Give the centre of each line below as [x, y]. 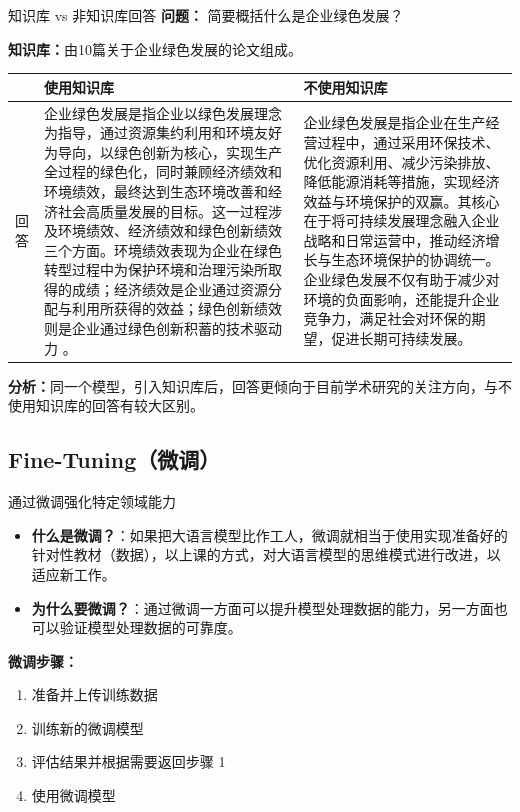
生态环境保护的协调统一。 [415, 259]
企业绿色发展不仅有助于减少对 [401, 279]
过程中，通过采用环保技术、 [408, 141]
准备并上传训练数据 [94, 694]
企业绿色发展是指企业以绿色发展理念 [163, 112]
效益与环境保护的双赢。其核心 [401, 200]
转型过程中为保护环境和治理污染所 [156, 269]
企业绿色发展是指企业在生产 [394, 122]
